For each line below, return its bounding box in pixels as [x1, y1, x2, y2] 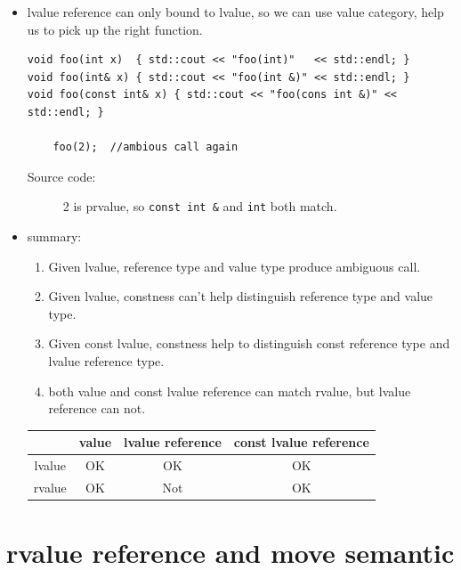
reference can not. [48, 399, 146, 418]
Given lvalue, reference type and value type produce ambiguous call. [48, 256, 421, 275]
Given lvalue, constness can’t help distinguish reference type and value [48, 287, 433, 305]
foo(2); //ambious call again [53, 141, 239, 154]
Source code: [27, 167, 96, 185]
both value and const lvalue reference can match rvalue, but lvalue [48, 381, 411, 400]
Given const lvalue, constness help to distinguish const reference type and [48, 334, 450, 353]
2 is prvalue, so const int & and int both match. [62, 197, 337, 216]
